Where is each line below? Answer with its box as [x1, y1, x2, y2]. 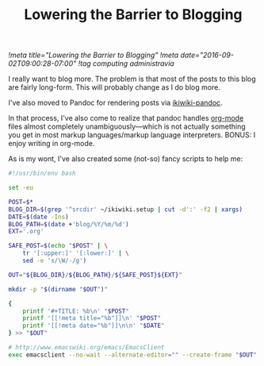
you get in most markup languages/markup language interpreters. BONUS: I [8, 130, 256, 140]
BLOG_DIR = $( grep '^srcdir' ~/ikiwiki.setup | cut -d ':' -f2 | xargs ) [8, 205, 243, 214]
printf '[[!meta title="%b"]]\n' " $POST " [22, 314, 161, 322]
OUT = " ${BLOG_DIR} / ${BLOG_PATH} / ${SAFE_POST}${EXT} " [8, 271, 182, 279]
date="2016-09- [180, 50, 234, 60]
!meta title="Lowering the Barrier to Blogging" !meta [8, 50, 179, 60]
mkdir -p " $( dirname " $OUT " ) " [8, 285, 109, 293]
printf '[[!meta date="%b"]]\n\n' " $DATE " [22, 322, 165, 330]
